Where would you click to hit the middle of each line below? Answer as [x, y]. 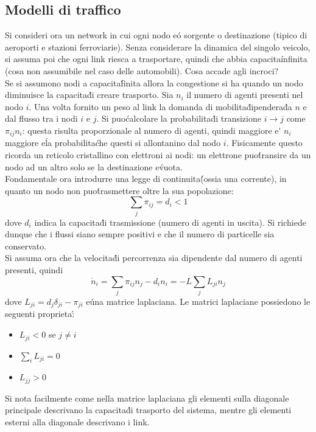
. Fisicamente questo [264, 143]
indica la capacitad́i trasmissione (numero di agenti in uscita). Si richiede [170, 222]
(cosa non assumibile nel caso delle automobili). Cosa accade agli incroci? [142, 70]
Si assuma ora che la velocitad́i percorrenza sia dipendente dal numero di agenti [154, 258]
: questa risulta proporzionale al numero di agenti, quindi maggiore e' [152, 130]
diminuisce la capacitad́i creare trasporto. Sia [89, 95]
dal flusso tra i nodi [41, 118]
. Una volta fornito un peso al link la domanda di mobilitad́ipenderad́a [160, 106]
